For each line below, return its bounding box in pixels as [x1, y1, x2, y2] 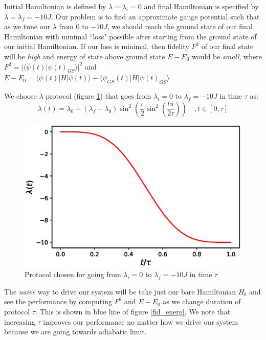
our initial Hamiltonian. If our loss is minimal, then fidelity [4, 41, 189, 52]
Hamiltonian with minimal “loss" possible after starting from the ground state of [4, 31, 257, 41]
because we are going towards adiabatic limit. [4, 326, 147, 337]
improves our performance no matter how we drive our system [43, 316, 238, 327]
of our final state [201, 41, 254, 52]
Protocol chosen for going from [25, 269, 121, 280]
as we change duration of [163, 296, 241, 307]
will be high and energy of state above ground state [4, 51, 165, 61]
